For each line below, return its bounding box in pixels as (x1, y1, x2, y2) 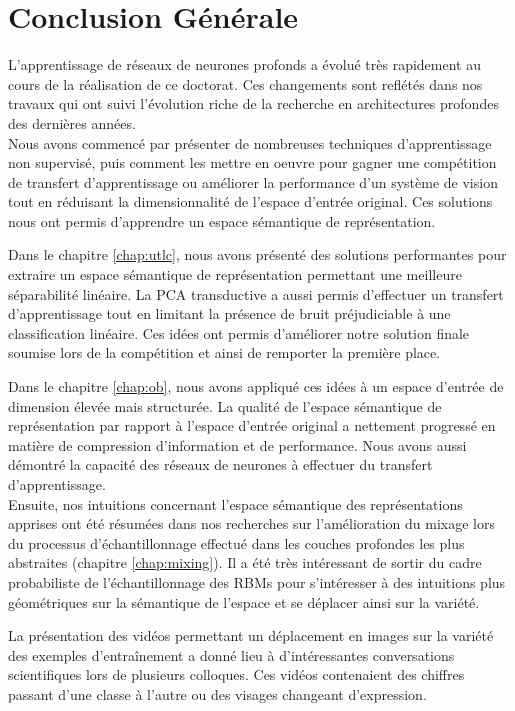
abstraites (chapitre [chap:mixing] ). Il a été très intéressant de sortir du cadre (8, 552, 482, 573)
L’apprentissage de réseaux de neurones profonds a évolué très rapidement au (8, 54, 481, 75)
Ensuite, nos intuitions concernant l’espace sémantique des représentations (8, 493, 463, 514)
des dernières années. (8, 112, 136, 133)
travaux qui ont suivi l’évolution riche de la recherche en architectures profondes (8, 93, 499, 114)
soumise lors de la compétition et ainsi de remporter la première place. (8, 342, 441, 363)
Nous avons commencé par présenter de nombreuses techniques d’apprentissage (8, 132, 492, 153)
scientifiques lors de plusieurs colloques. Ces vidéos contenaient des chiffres (8, 664, 465, 685)
